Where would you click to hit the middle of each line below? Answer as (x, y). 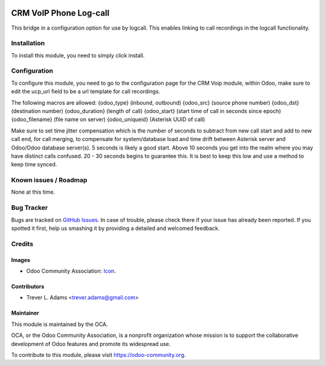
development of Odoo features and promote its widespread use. (91, 344)
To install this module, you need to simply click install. (78, 55)
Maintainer (25, 313)
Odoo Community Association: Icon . (71, 271)
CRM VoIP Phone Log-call (60, 13)
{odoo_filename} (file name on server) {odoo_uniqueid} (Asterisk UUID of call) (108, 119)
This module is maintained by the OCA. (59, 324)
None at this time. (33, 192)
